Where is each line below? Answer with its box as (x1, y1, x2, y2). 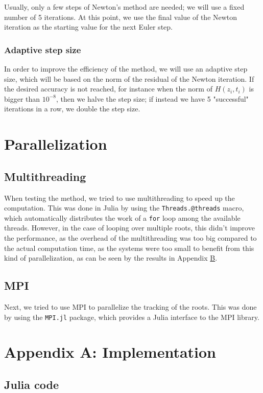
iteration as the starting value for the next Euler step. (4, 21, 173, 32)
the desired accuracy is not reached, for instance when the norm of (4, 83, 212, 94)
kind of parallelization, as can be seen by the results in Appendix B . (4, 252, 218, 263)
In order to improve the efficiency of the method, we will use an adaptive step (4, 63, 248, 74)
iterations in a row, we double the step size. (4, 103, 140, 114)
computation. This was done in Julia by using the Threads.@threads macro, (4, 202, 244, 213)
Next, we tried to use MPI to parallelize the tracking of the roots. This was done (4, 302, 257, 312)
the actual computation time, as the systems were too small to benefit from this (4, 242, 254, 253)
